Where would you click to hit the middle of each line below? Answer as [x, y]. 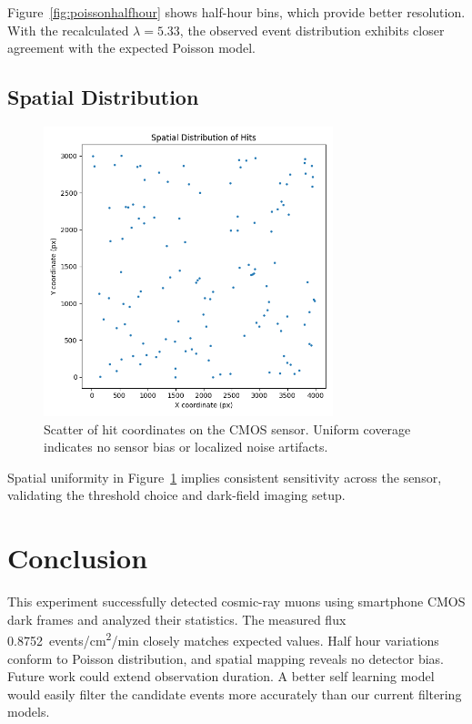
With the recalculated [68, 30]
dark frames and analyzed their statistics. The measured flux [177, 619]
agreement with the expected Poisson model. [131, 48]
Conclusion [78, 558]
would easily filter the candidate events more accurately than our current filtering [235, 693]
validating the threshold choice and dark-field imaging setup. [176, 495]
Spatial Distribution [103, 97]
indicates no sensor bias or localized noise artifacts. [186, 447]
